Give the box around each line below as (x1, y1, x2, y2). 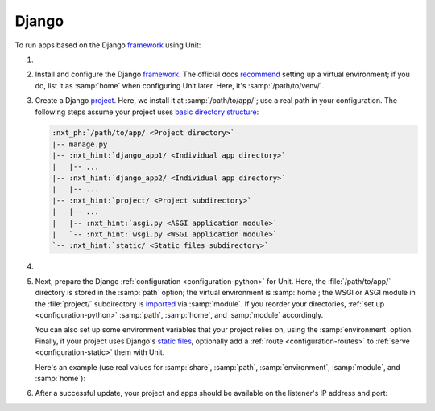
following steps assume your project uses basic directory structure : (35, 107, 259, 117)
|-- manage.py (52, 139, 108, 149)
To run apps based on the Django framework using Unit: (14, 40, 201, 50)
